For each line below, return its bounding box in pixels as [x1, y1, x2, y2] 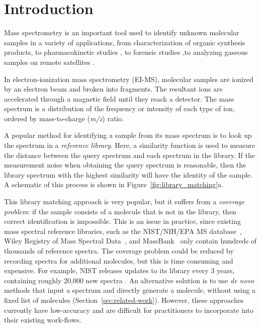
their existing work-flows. [4, 314, 81, 325]
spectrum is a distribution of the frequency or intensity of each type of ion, [4, 103, 235, 114]
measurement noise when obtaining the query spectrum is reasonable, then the [4, 159, 246, 170]
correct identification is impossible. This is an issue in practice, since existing [4, 216, 241, 226]
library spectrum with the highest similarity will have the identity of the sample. [4, 169, 252, 180]
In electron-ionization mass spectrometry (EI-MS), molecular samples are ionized [4, 73, 253, 84]
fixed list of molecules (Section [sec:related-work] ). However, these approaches [4, 294, 244, 305]
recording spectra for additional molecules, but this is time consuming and [4, 255, 233, 266]
